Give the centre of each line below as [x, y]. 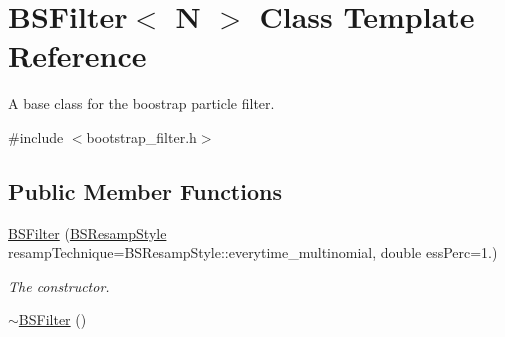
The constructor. [59, 285]
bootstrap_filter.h [141, 136]
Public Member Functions [145, 190]
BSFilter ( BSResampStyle [87, 232]
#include [36, 136]
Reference [77, 55]
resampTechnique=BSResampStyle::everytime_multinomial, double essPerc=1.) [253, 252]
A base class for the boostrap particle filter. [141, 103]
